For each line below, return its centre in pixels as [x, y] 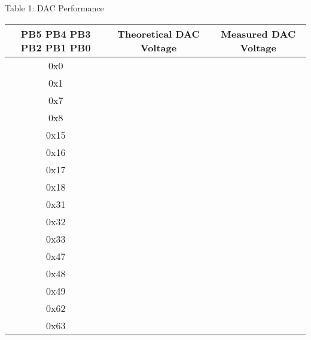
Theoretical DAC [158, 33]
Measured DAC [258, 33]
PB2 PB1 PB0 [56, 47]
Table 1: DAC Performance [54, 8]
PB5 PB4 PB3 [56, 33]
